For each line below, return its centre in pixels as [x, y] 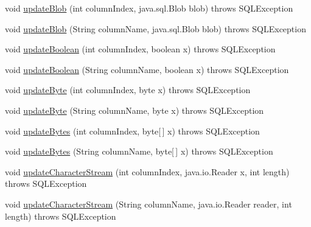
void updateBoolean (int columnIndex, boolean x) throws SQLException [140, 49]
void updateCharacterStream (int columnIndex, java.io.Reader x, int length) [147, 171]
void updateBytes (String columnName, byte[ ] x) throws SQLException [139, 151]
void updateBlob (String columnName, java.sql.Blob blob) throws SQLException [155, 28]
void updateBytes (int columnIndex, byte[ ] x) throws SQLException [132, 131]
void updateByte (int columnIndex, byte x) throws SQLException [128, 90]
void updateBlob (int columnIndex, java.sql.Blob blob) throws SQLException [149, 8]
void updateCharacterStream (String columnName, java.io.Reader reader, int [149, 204]
